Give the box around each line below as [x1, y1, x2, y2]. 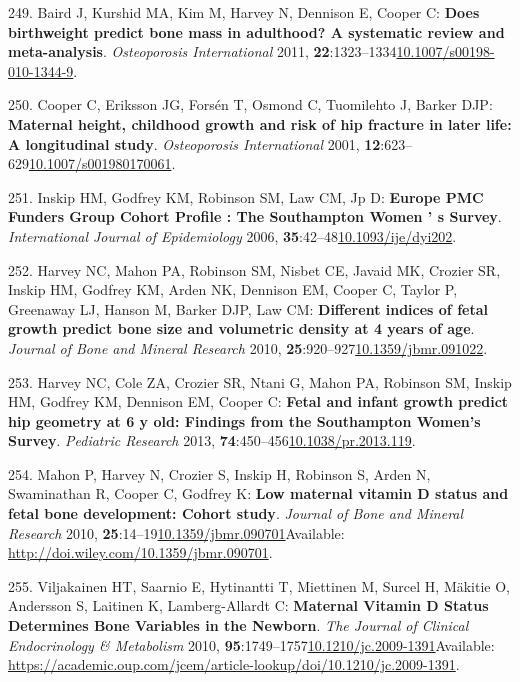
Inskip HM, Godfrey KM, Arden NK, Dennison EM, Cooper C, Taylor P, [8, 279, 458, 300]
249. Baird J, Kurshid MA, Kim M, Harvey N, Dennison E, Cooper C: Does [8, 2, 480, 22]
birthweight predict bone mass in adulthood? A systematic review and [8, 21, 505, 42]
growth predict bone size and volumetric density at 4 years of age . [8, 318, 475, 339]
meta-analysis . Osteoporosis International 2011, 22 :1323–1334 [8, 41, 397, 62]
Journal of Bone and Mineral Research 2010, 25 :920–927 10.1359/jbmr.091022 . [8, 337, 488, 358]
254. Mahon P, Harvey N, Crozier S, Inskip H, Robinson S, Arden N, [8, 463, 431, 484]
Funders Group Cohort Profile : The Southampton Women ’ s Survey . [8, 206, 502, 227]
